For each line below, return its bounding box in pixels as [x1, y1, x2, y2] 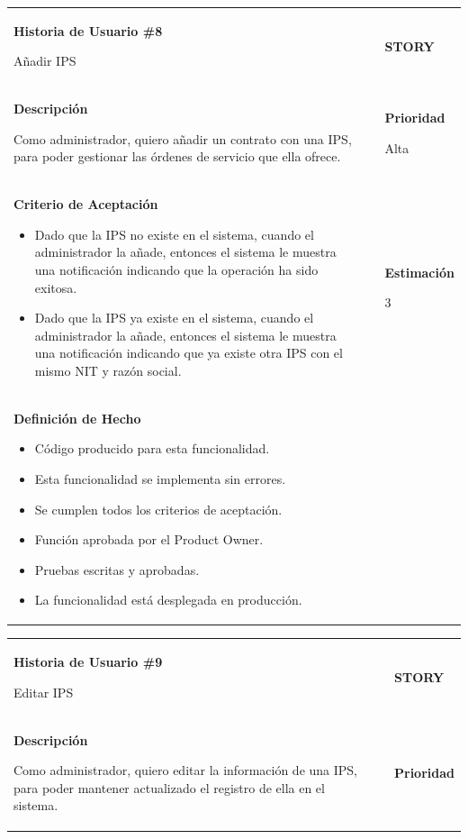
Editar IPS [13, 682, 74, 701]
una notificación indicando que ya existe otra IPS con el [34, 343, 343, 362]
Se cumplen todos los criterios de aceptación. [34, 499, 283, 518]
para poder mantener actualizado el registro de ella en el [13, 778, 325, 797]
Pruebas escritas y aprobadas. [34, 560, 200, 579]
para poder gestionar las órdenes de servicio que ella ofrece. [13, 147, 341, 166]
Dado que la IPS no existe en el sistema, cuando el [34, 224, 314, 243]
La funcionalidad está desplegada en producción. [34, 590, 302, 609]
